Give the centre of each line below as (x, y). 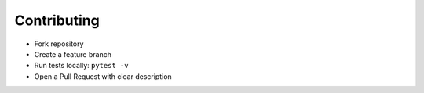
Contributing (57, 20)
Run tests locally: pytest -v (81, 66)
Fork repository (59, 44)
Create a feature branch (73, 54)
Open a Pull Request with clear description (103, 76)
